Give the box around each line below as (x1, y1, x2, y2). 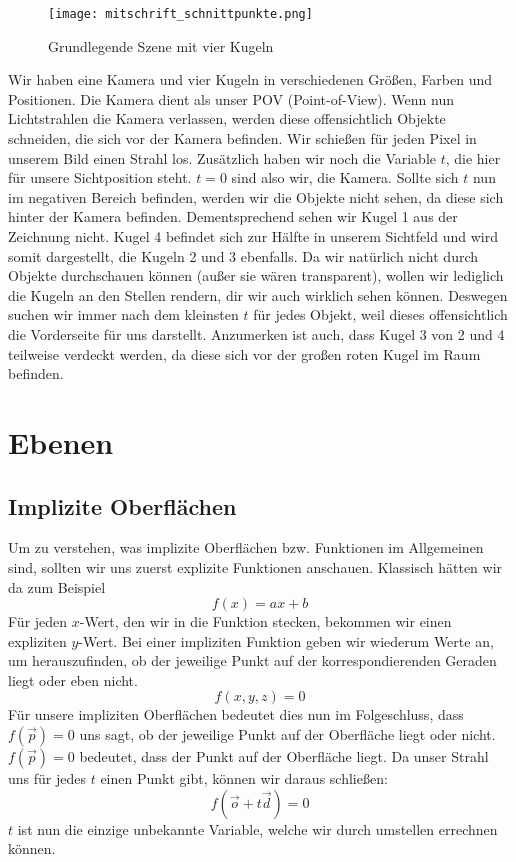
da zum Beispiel (8, 576, 106, 597)
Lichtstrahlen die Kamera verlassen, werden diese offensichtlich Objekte (8, 108, 446, 129)
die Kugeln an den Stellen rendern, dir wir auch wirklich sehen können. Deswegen (8, 284, 508, 305)
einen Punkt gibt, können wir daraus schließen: (100, 768, 388, 789)
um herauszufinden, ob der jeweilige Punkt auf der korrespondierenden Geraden (8, 650, 497, 671)
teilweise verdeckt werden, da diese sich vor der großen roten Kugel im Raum (8, 343, 481, 364)
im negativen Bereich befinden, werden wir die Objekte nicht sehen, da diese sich (8, 186, 504, 207)
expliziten (8, 630, 67, 651)
